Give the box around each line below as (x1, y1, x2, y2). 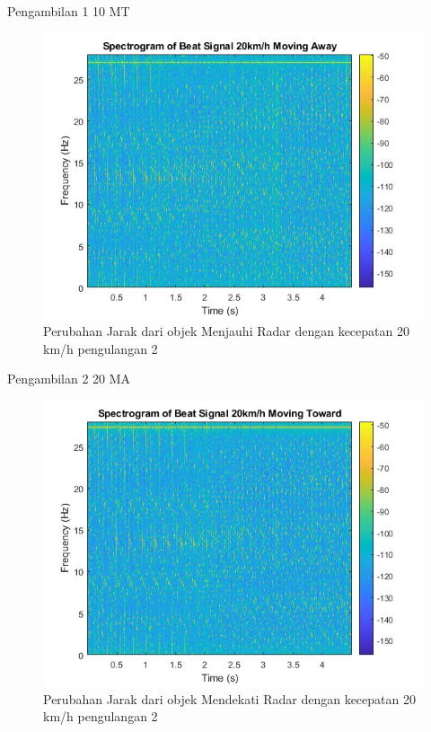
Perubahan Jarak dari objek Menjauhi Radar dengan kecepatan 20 (43, 322, 409, 340)
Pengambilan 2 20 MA (7, 369, 131, 388)
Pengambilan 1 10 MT (7, 2, 130, 20)
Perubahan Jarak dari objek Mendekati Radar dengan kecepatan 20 (43, 689, 416, 708)
